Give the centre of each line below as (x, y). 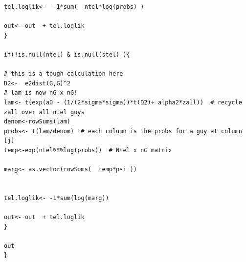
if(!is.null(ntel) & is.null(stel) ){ (67, 54)
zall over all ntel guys (44, 112)
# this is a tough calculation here (64, 74)
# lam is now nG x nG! (41, 93)
